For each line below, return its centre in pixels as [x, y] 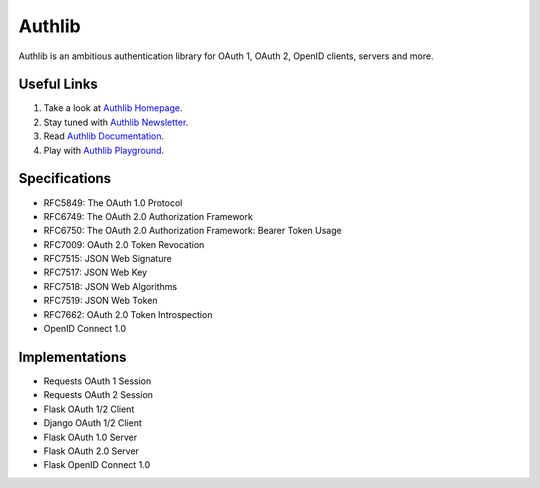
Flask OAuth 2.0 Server [91, 451]
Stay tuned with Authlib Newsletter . [116, 122]
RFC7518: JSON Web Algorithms [110, 286]
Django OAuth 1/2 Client [92, 423]
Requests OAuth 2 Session [98, 395]
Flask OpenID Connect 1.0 [97, 465]
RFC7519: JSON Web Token [100, 301]
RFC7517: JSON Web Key [95, 272]
